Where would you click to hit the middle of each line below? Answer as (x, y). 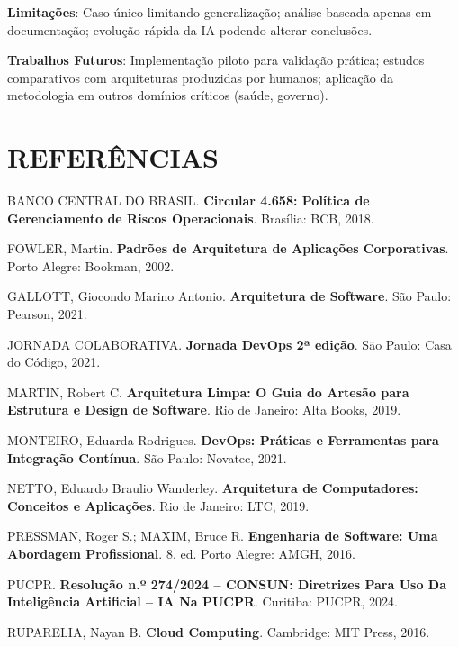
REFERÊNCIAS (113, 157)
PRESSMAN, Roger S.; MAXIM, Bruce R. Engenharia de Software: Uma (223, 536)
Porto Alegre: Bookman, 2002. (91, 265)
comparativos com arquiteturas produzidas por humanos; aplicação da (201, 77)
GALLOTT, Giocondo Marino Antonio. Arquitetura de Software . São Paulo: (229, 296)
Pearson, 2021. (47, 314)
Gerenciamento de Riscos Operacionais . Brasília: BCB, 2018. (191, 218)
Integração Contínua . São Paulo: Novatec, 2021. (147, 457)
